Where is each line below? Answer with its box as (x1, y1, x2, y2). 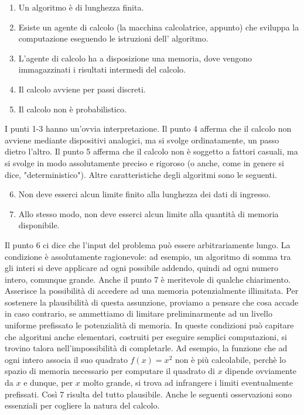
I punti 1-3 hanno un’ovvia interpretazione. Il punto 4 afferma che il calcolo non (5, 122, 292, 135)
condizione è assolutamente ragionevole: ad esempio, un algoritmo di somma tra (5, 250, 291, 262)
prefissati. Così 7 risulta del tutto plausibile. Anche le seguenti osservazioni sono (5, 387, 292, 400)
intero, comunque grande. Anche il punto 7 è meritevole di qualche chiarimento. (5, 273, 291, 285)
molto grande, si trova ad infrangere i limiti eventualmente (83, 376, 293, 389)
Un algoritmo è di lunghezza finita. (18, 1, 144, 13)
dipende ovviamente (225, 365, 297, 377)
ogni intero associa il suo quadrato (5, 353, 128, 365)
